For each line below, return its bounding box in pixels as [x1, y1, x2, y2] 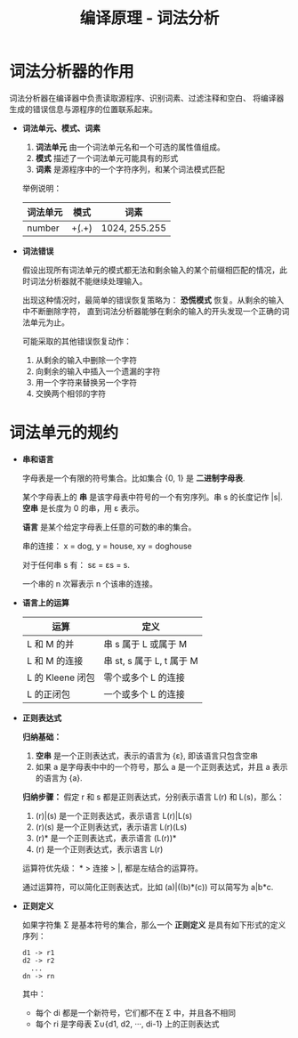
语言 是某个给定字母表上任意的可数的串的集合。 [21, 522, 197, 532]
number [26, 222, 60, 234]
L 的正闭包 [26, 687, 71, 700]
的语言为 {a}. [35, 772, 83, 783]
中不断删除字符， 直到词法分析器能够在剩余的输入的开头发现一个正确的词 [21, 305, 290, 316]
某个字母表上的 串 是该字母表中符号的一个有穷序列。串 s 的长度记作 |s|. [21, 491, 283, 502]
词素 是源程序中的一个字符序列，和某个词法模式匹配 [35, 164, 225, 174]
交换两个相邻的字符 [35, 388, 107, 399]
